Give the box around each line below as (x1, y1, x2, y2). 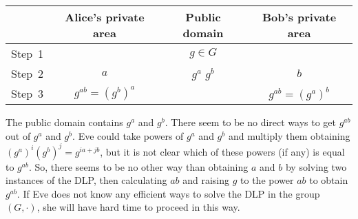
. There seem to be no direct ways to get (165, 115, 336, 129)
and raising (182, 173, 230, 187)
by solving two (285, 159, 347, 174)
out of (6, 128, 31, 143)
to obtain (309, 173, 348, 187)
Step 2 (11, 65, 44, 81)
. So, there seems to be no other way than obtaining (28, 159, 249, 174)
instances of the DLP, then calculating (6, 173, 167, 187)
